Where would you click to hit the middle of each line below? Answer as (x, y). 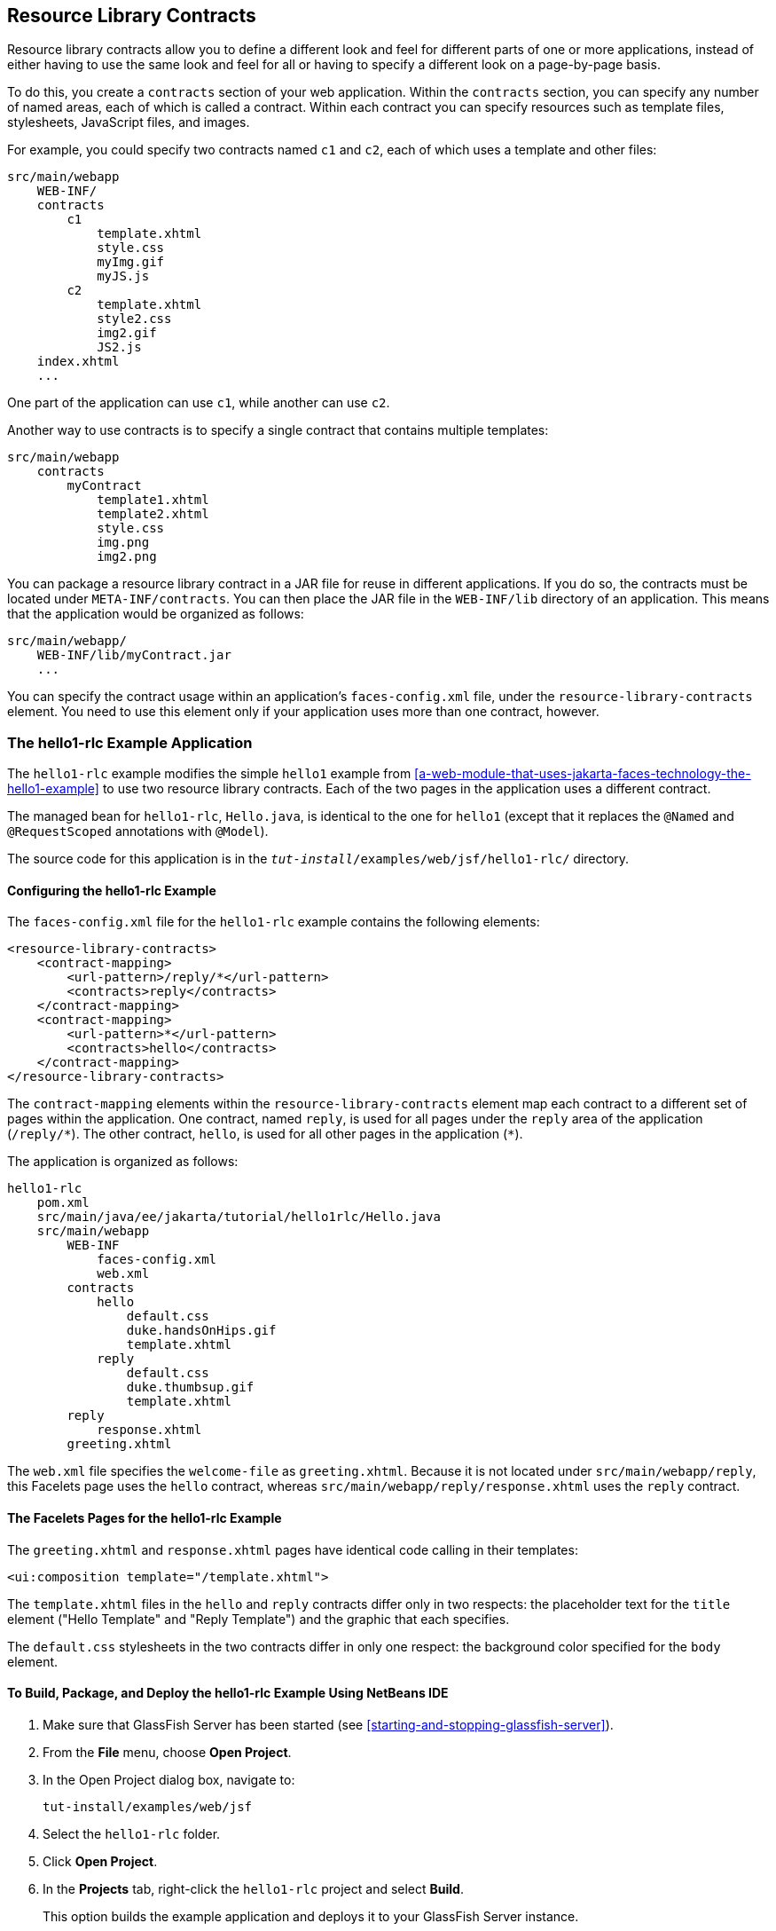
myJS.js (123, 276)
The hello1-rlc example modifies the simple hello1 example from (209, 774)
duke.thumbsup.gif (190, 1387)
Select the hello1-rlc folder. (132, 1833)
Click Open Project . (100, 1861)
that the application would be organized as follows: (156, 614)
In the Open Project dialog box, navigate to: (169, 1779)
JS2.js (119, 347)
